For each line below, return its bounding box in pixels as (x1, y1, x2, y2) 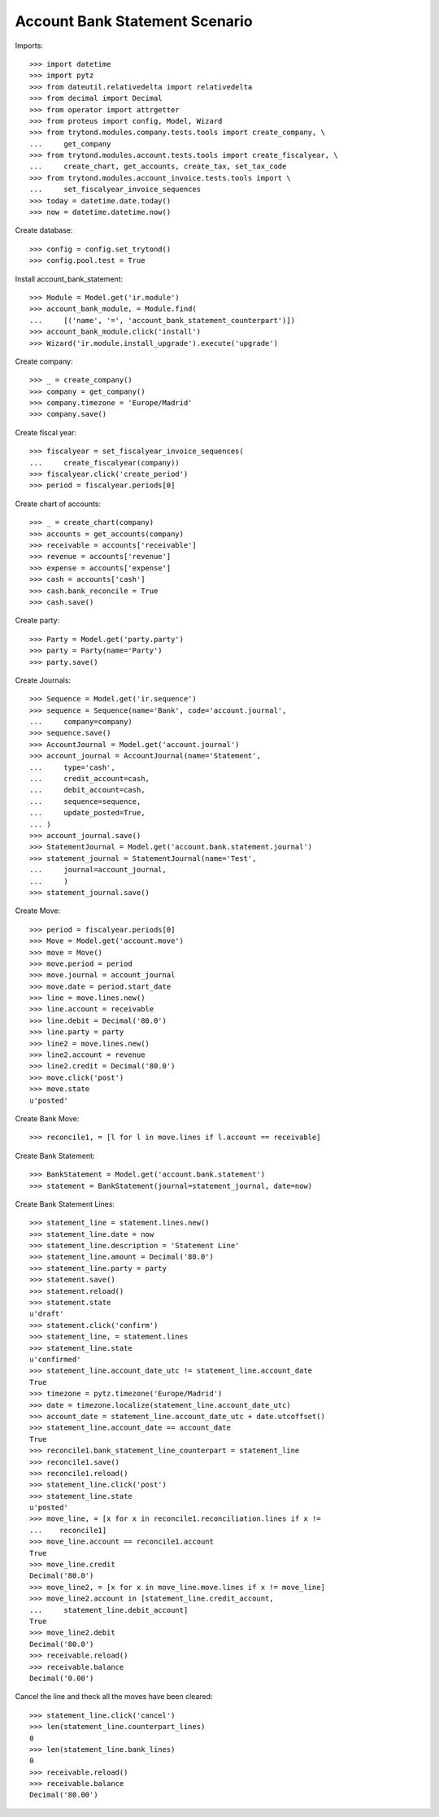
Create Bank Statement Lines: (15, 1199, 115, 1208)
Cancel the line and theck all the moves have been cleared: (15, 1692, 213, 1701)
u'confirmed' (29, 1355, 81, 1364)
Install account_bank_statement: (15, 273, 124, 284)
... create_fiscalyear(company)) (29, 458, 180, 467)
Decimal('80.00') (29, 1790, 98, 1800)
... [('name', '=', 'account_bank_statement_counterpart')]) (29, 316, 296, 325)
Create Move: (15, 906, 61, 915)
